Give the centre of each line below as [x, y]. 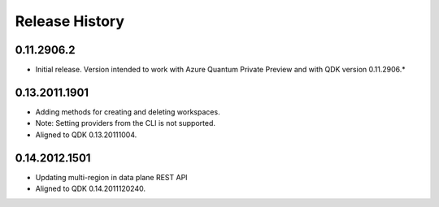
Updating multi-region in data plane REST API [111, 177]
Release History [70, 21]
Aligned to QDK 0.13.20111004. [86, 135]
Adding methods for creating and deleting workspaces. [128, 112]
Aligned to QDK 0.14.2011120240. [91, 189]
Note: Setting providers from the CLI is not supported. [125, 123]
